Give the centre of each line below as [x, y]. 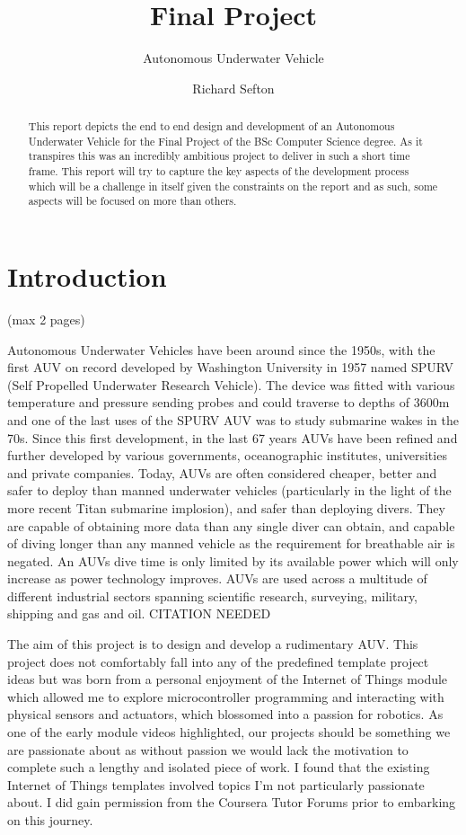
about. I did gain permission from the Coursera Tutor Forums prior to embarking [232, 802]
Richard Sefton [233, 88]
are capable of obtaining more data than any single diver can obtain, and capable [231, 525]
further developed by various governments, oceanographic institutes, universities [227, 455]
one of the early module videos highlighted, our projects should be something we [229, 732]
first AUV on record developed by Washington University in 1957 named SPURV [231, 367]
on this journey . [50, 820]
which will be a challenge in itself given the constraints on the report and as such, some [233, 186]
